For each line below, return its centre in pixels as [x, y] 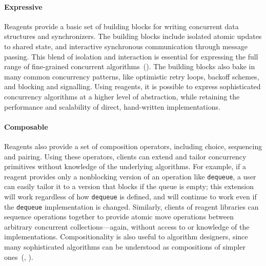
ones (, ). [19, 257]
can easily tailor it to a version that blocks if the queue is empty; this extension [129, 186]
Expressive [23, 6]
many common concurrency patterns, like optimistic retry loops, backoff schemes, [132, 76]
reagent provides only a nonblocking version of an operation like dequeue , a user [130, 176]
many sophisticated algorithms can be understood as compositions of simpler [125, 247]
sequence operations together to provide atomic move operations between [119, 217]
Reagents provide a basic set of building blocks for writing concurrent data [121, 26]
